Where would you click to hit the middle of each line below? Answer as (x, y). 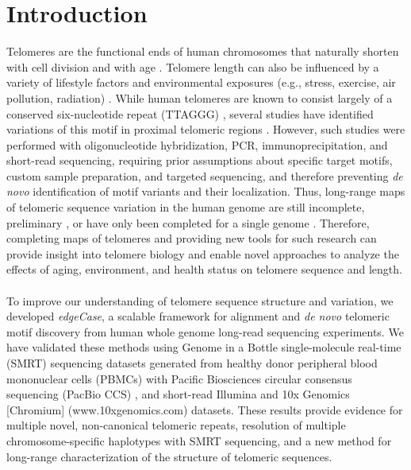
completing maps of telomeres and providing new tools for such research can (192, 238)
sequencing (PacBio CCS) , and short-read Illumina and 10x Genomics (178, 394)
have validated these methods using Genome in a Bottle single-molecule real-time (204, 347)
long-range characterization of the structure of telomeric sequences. (169, 456)
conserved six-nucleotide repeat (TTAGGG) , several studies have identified (190, 113)
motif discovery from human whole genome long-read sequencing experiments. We (205, 331)
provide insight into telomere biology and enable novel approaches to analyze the (203, 253)
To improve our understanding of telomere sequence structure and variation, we (200, 300)
